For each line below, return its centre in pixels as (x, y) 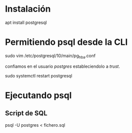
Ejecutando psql (38, 95)
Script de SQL (26, 113)
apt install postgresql (26, 22)
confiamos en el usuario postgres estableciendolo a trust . (63, 66)
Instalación (28, 9)
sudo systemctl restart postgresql (39, 76)
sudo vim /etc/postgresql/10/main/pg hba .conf (50, 56)
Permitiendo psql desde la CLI (66, 42)
